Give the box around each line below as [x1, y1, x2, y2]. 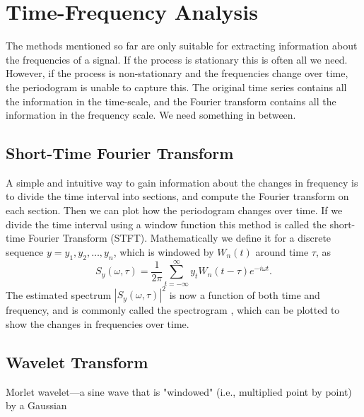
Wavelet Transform [6, 351, 148, 372]
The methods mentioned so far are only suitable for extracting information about [6, 38, 358, 53]
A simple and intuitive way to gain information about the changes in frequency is [6, 175, 358, 189]
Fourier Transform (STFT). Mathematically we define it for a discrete [28, 230, 331, 245]
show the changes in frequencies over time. [6, 316, 189, 331]
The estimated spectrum [6, 287, 112, 302]
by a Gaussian [6, 398, 67, 413]
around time [255, 244, 309, 259]
